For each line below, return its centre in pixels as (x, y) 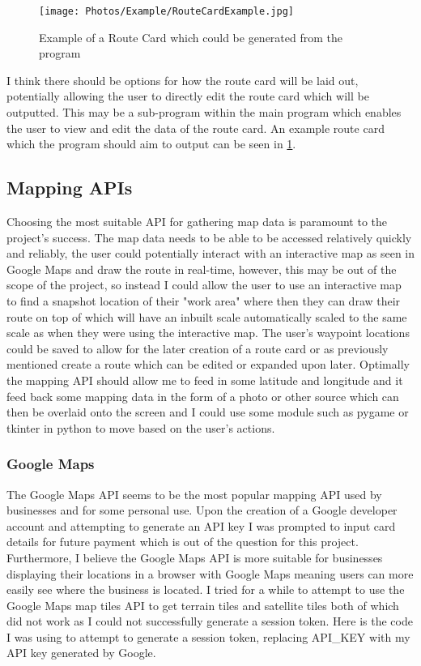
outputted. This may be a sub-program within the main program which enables (204, 112)
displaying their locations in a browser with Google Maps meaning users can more (210, 573)
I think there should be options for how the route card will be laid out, (183, 80)
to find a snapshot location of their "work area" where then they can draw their (204, 300)
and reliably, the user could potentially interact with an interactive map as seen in (211, 253)
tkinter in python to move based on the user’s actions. (141, 427)
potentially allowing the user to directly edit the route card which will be (188, 96)
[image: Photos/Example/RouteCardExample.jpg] (166, 11)
